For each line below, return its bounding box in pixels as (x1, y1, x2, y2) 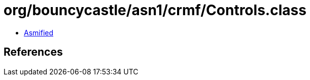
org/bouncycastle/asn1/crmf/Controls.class (4, 2, 306, 19)
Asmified (24, 28, 54, 37)
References (4, 46, 63, 59)
